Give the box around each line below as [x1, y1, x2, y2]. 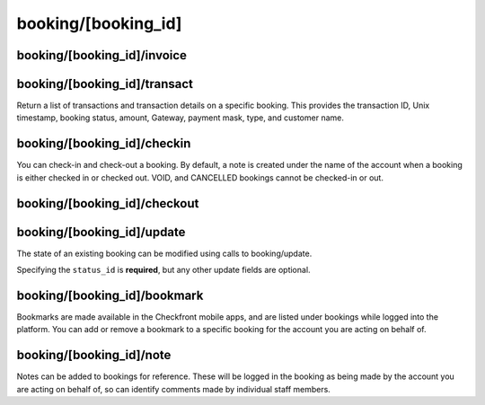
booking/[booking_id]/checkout [16, 196, 199, 211]
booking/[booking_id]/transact [16, 76, 193, 92]
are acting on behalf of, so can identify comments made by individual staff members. [16, 383, 331, 394]
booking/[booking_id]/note [16, 348, 172, 363]
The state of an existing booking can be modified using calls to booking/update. [16, 248, 313, 259]
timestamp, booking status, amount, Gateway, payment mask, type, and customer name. [16, 112, 345, 123]
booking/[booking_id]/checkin [16, 136, 191, 152]
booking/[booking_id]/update [16, 225, 186, 240]
